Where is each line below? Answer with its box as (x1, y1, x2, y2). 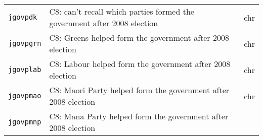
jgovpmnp (8, 118, 41, 126)
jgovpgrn (8, 39, 41, 47)
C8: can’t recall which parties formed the (49, 6, 194, 17)
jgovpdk (8, 13, 37, 21)
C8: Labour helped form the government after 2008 (49, 58, 231, 69)
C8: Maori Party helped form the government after (49, 84, 230, 96)
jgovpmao (8, 92, 41, 100)
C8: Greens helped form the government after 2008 (49, 32, 229, 43)
